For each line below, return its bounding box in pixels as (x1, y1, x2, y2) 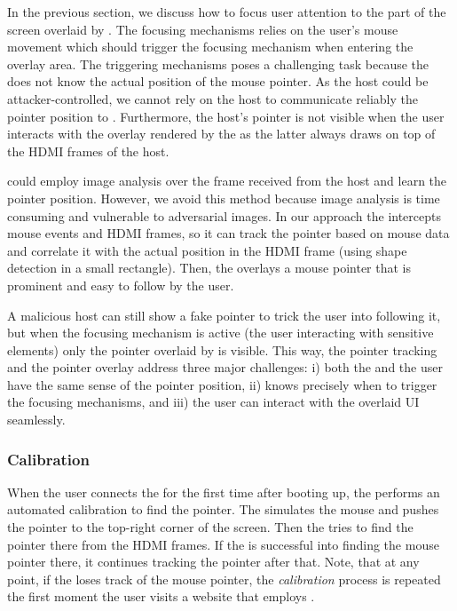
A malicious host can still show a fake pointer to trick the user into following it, (7, 305, 441, 324)
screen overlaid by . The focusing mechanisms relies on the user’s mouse (7, 20, 398, 38)
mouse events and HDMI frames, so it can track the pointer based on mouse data (7, 224, 450, 242)
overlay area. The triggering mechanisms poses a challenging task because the (7, 54, 429, 73)
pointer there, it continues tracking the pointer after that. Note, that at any (7, 552, 420, 571)
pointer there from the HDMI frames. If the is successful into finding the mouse (7, 535, 439, 553)
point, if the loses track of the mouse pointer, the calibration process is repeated (7, 569, 441, 588)
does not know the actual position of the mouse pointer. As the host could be (7, 72, 429, 91)
